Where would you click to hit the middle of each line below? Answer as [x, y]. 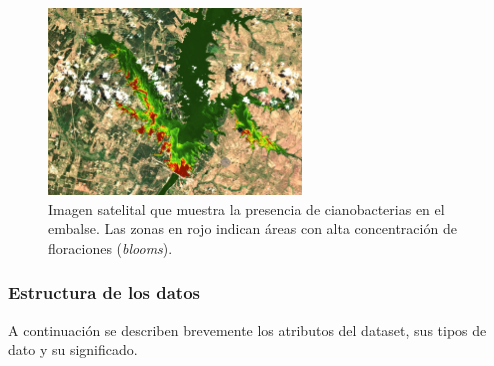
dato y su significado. [73, 349]
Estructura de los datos [104, 292]
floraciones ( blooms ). [110, 247]
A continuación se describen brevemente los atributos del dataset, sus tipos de [247, 329]
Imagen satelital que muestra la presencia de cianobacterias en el [246, 208]
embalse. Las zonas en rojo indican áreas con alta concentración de [252, 228]
